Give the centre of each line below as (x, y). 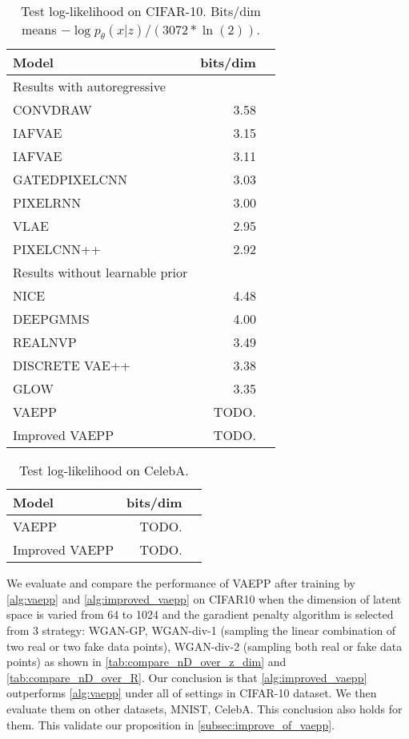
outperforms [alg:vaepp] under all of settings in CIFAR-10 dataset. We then (192, 693)
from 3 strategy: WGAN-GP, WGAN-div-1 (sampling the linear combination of (201, 630)
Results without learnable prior (100, 273)
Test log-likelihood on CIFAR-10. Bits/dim (141, 11)
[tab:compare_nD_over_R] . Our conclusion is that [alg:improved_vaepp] (187, 677)
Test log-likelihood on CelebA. (104, 470)
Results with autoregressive (89, 87)
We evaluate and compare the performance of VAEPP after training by (181, 583)
